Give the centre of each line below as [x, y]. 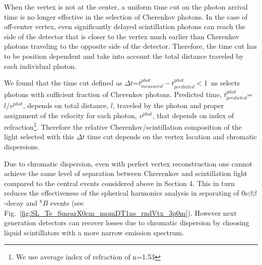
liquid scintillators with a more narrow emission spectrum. [94, 232]
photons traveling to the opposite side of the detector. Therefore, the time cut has [131, 46]
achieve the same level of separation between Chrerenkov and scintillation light [126, 173]
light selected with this [39, 137]
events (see [67, 203]
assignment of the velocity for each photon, [71, 115]
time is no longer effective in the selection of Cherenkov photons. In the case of [126, 16]
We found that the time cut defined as [63, 83]
